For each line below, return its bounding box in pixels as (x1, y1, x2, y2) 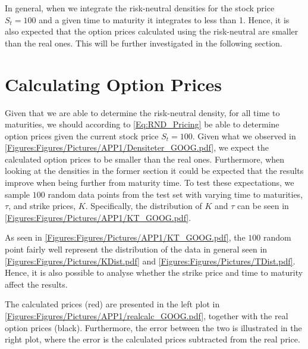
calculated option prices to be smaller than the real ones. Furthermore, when (5, 152, 285, 165)
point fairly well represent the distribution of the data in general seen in (5, 243, 268, 255)
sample (5, 188, 30, 200)
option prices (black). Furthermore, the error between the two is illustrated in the (5, 321, 302, 334)
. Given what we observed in (192, 129, 296, 142)
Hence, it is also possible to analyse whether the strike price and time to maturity (5, 266, 303, 279)
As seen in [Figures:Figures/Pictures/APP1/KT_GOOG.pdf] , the (5, 231, 246, 244)
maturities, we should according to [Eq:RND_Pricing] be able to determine (5, 118, 279, 130)
